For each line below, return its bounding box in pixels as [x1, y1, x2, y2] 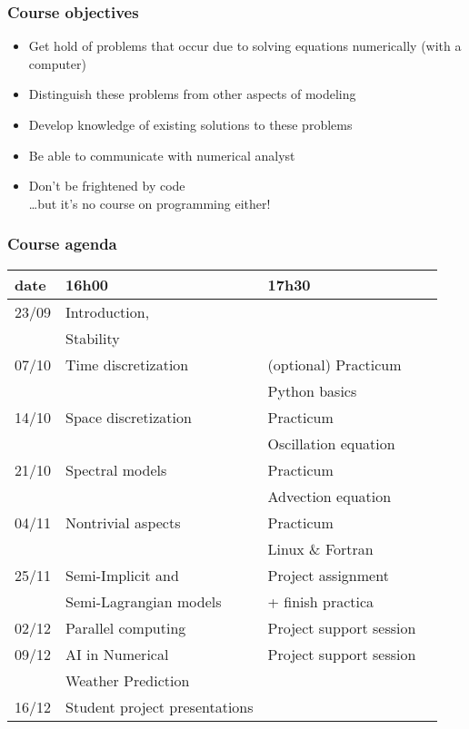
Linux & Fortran [267, 537, 374, 559]
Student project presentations [65, 695, 254, 717]
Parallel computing [65, 616, 186, 638]
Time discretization [65, 353, 189, 375]
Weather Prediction [65, 669, 190, 691]
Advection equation [267, 485, 392, 507]
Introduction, [65, 300, 150, 322]
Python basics [267, 379, 357, 401]
